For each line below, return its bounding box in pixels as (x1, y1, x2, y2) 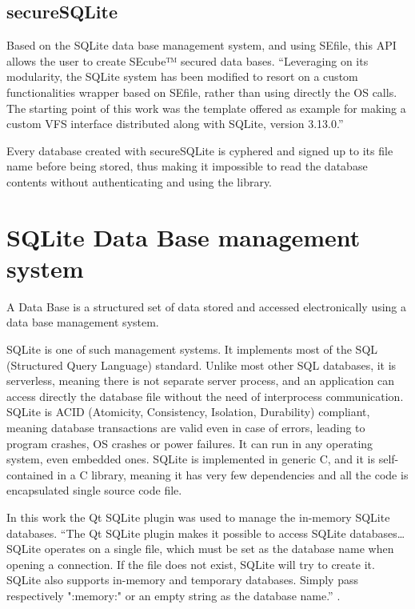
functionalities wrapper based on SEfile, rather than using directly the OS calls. (6, 83, 397, 100)
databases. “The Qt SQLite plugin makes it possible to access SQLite (6, 524, 346, 541)
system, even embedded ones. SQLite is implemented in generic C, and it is (6, 451, 376, 467)
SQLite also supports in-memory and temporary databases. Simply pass (6, 571, 358, 588)
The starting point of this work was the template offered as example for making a (6, 99, 406, 116)
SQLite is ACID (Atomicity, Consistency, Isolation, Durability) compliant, (6, 403, 370, 420)
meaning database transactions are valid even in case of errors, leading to (6, 419, 365, 436)
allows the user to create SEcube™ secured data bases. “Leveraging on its (6, 52, 369, 69)
